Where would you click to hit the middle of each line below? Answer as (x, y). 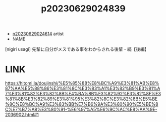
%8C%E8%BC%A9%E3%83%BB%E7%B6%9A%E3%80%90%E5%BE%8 (82, 104)
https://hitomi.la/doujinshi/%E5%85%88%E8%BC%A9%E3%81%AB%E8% (82, 83)
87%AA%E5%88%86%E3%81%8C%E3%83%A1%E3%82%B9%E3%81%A (83, 88)
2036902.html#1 (22, 115)
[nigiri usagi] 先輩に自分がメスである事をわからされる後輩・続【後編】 (77, 49)
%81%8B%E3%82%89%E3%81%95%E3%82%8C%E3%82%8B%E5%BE (81, 99)
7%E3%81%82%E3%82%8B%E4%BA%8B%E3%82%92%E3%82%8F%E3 (83, 94)
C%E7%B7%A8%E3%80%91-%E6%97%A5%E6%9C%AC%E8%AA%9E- (81, 110)
